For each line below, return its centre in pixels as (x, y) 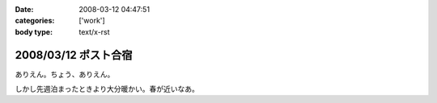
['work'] (92, 21)
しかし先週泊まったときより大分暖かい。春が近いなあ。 (107, 89)
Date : (24, 9)
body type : (34, 31)
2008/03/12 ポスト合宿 (74, 55)
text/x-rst (94, 31)
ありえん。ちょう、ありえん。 (65, 74)
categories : (35, 21)
